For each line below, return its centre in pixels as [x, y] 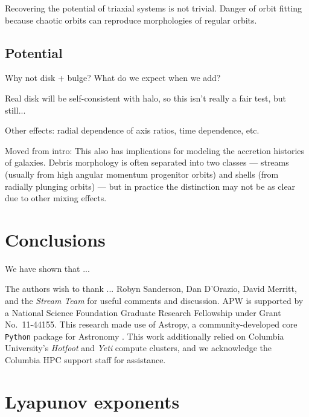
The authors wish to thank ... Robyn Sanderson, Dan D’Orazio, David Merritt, [151, 289]
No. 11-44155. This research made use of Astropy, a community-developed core [151, 324]
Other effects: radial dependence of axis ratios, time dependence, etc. [132, 130]
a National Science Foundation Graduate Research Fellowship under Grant [143, 312]
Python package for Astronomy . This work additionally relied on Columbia [145, 336]
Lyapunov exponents [92, 401]
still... [15, 110]
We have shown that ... [47, 268]
